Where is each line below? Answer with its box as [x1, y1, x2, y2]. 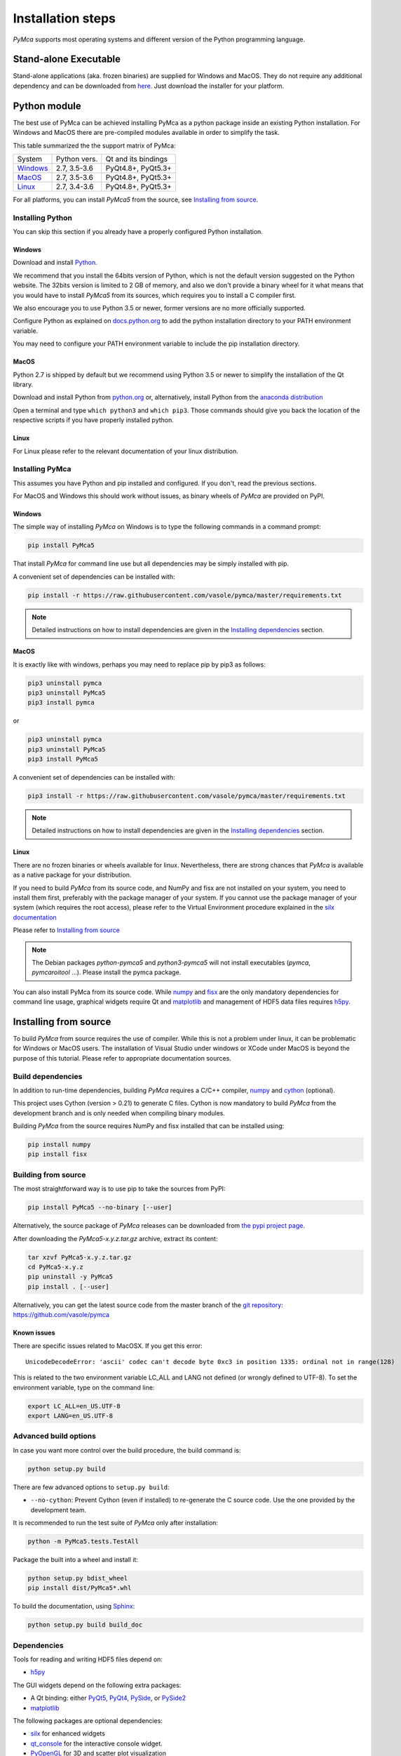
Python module [13, 100, 81, 112]
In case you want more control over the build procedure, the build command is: [13, 1446, 241, 1454]
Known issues [13, 1328, 55, 1337]
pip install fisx [27, 1151, 88, 1158]
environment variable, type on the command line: [13, 1383, 155, 1391]
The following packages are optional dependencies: [13, 1716, 163, 1724]
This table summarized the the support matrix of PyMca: [13, 141, 176, 150]
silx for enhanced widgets [30, 1729, 105, 1738]
